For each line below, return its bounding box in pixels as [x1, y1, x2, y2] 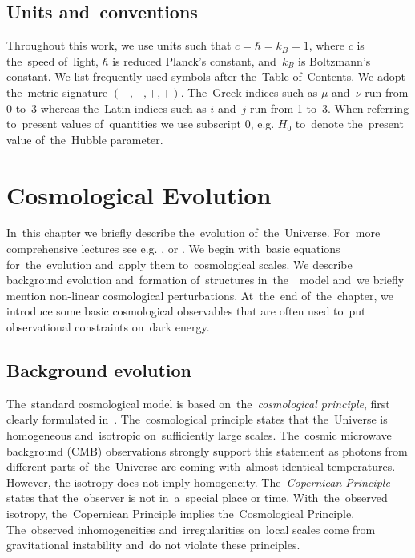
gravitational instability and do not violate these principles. [6, 536, 300, 553]
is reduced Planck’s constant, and [112, 52, 276, 69]
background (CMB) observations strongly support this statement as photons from [6, 442, 408, 459]
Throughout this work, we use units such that [6, 37, 232, 54]
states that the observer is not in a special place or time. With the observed [6, 489, 388, 506]
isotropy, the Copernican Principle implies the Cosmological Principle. [6, 505, 355, 521]
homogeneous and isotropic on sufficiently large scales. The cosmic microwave [6, 427, 392, 444]
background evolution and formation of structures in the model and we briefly [6, 271, 405, 288]
